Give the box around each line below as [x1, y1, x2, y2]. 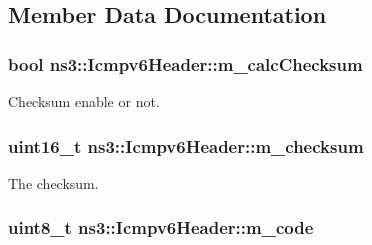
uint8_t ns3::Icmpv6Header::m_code [8, 215, 314, 240]
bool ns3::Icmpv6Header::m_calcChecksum [8, 51, 363, 76]
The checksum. [8, 172, 99, 193]
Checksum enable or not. [8, 91, 160, 111]
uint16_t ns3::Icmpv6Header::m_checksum [8, 133, 364, 158]
